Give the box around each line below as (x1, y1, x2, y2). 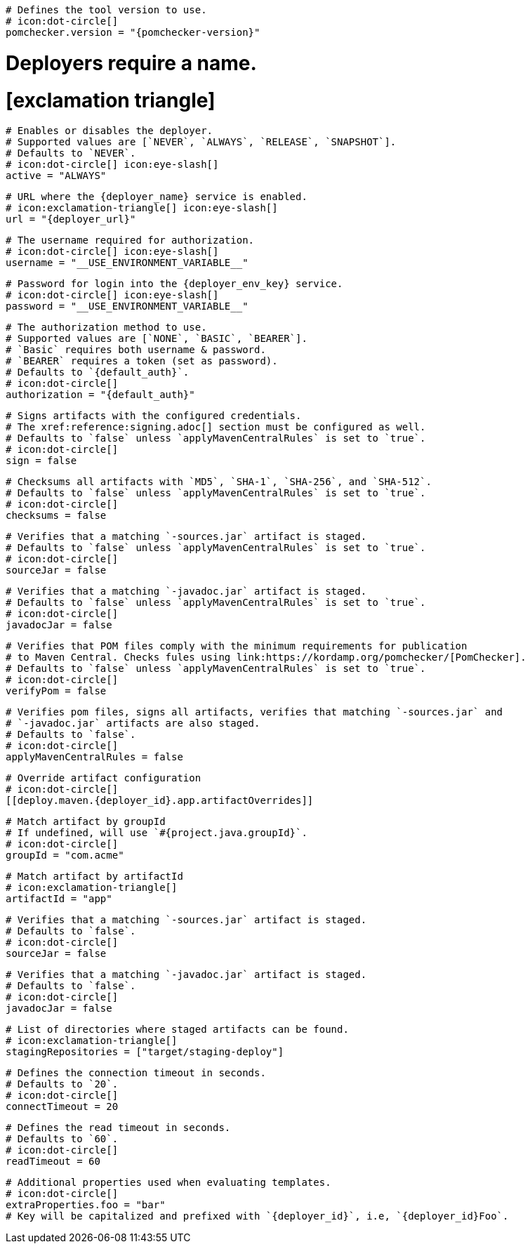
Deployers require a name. (6, 51, 257, 75)
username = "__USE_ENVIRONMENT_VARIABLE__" (6, 257, 249, 269)
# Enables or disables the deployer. (6, 125, 213, 137)
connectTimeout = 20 (6, 1101, 119, 1113)
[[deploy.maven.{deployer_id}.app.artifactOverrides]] (6, 795, 314, 807)
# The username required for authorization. (6, 234, 255, 246)
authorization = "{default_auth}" (6, 389, 195, 401)
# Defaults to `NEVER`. (6, 147, 136, 159)
